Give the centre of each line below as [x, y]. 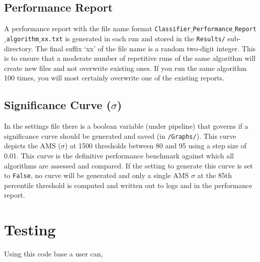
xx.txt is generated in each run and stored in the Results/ [133, 38]
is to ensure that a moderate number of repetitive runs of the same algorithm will [130, 58]
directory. [19, 48]
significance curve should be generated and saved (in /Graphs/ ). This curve [120, 136]
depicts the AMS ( [32, 146]
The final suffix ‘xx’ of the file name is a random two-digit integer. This [146, 48]
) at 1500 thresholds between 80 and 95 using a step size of [156, 146]
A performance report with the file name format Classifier [97, 28]
